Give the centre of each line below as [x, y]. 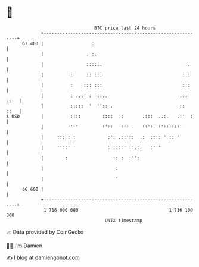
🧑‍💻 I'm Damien [24, 246]
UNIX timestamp [124, 220]
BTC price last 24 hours [125, 28]
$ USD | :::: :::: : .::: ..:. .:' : [100, 116]
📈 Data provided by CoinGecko [45, 232]
